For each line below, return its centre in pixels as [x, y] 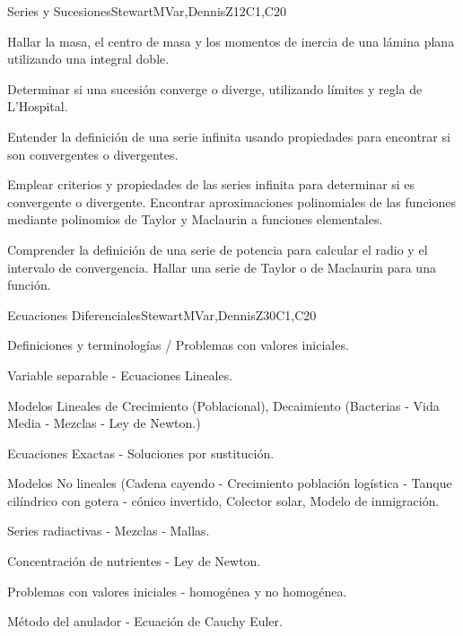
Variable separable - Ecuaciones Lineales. [120, 375]
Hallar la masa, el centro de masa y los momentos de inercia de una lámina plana [231, 41]
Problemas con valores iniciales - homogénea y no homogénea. [177, 591]
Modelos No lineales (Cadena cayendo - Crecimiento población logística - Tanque [230, 483]
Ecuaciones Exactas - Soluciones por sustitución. [141, 453]
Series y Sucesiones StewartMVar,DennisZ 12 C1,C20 [147, 11]
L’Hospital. [38, 106]
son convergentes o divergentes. [93, 154]
